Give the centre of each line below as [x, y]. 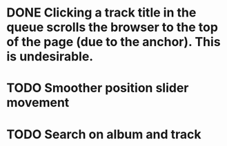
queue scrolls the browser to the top [112, 27]
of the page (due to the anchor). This [114, 42]
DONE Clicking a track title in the [101, 13]
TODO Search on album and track [104, 134]
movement [38, 103]
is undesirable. [50, 57]
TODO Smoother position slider [98, 88]
